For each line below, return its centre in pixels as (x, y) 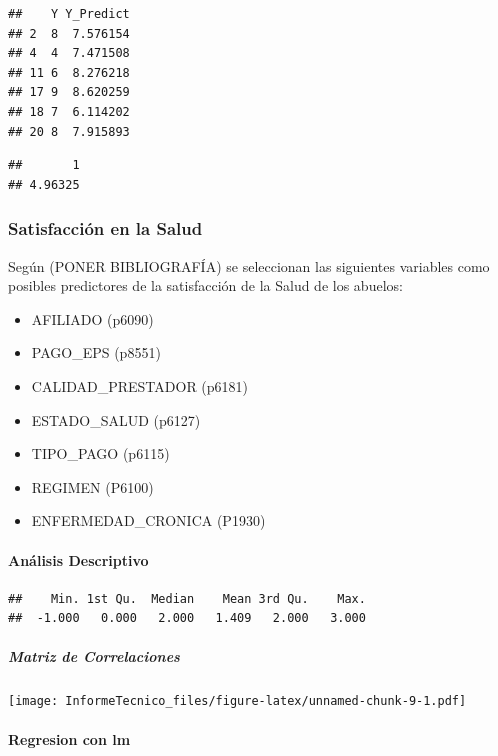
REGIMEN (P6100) (92, 486)
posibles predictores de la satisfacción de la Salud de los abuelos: (205, 285)
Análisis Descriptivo (78, 559)
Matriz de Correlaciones (94, 656)
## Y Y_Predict (69, 14)
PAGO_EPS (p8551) (96, 352)
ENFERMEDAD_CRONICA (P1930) (148, 520)
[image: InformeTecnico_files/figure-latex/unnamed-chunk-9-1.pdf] (237, 701)
